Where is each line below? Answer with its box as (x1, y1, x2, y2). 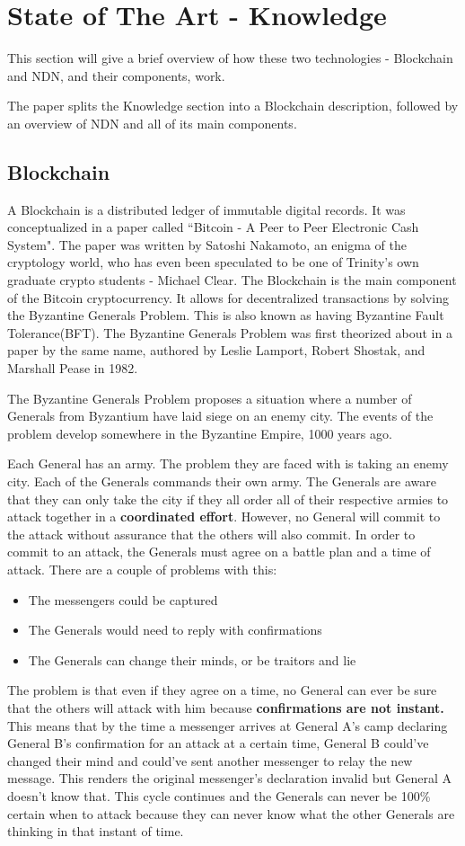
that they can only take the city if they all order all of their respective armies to (7, 489, 449, 508)
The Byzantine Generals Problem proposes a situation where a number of (7, 388, 412, 407)
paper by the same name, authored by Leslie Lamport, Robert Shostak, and (7, 341, 426, 360)
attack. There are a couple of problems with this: (7, 559, 277, 578)
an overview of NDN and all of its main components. (7, 113, 297, 132)
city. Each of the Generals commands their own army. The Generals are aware (7, 472, 436, 491)
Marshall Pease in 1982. (7, 359, 138, 378)
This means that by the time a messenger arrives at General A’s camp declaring (7, 716, 448, 735)
